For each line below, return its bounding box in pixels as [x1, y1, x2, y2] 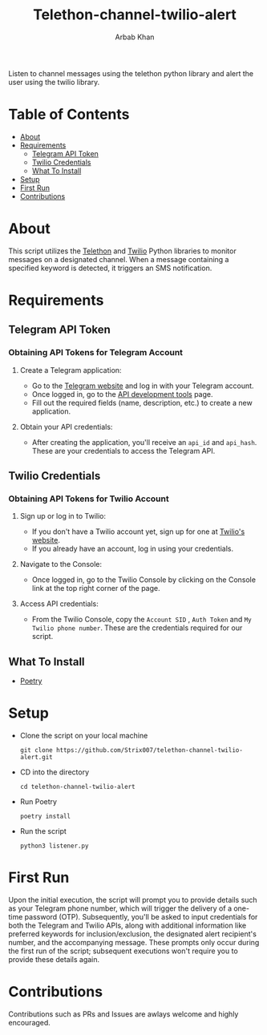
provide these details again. [8, 955, 100, 964]
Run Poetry [19, 797, 58, 807]
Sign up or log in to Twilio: [19, 511, 107, 521]
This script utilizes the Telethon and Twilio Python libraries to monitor [8, 246, 237, 256]
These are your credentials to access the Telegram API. [31, 446, 216, 455]
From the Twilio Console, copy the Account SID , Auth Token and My [31, 615, 253, 625]
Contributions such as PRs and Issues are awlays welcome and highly [8, 1009, 239, 1019]
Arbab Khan [115, 32, 155, 42]
